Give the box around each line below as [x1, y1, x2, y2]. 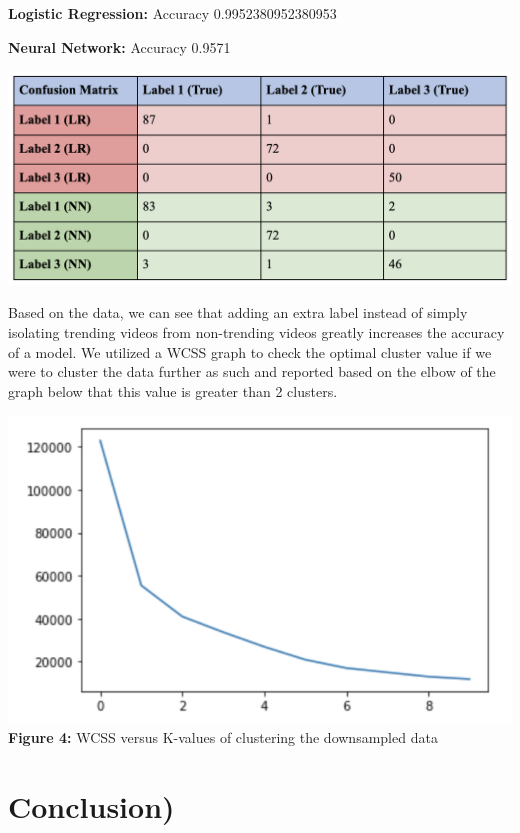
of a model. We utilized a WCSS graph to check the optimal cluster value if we [8, 341, 492, 362]
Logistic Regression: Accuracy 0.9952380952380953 [8, 3, 337, 23]
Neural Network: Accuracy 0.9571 [8, 36, 231, 57]
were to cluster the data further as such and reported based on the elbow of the [8, 361, 496, 382]
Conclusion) [8, 785, 175, 826]
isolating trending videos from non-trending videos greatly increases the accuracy [8, 321, 505, 342]
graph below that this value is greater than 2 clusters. [8, 380, 338, 401]
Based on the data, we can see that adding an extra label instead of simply [8, 302, 468, 323]
